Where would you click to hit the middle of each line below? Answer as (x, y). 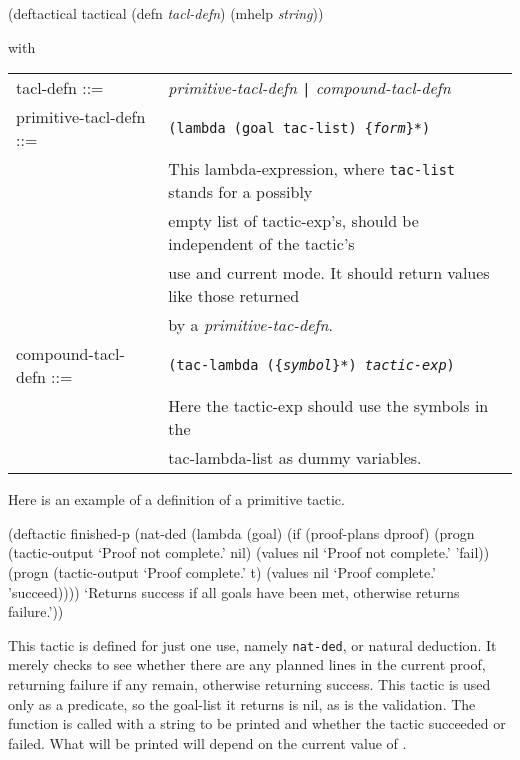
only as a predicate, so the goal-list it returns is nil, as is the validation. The (242, 703)
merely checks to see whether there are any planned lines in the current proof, (247, 664)
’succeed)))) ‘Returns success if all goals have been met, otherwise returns (234, 591)
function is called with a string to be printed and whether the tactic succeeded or (257, 723)
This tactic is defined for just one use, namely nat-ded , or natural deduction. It (252, 644)
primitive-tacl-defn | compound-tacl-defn (309, 88)
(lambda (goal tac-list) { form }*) (299, 128)
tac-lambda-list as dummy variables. (295, 458)
